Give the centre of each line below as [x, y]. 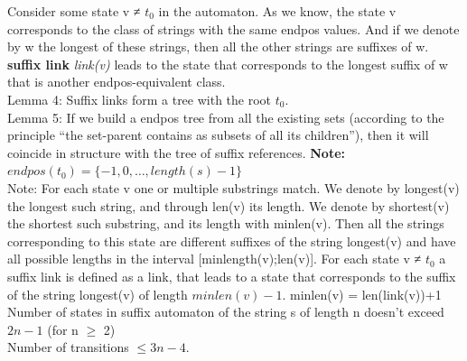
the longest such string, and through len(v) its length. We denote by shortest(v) [229, 205]
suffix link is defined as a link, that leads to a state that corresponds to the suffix [232, 276]
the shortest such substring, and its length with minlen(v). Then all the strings [226, 223]
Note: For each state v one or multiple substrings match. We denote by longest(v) [233, 187]
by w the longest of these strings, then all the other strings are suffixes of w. [218, 46]
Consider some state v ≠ [74, 11]
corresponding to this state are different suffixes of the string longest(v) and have [232, 241]
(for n [63, 329]
